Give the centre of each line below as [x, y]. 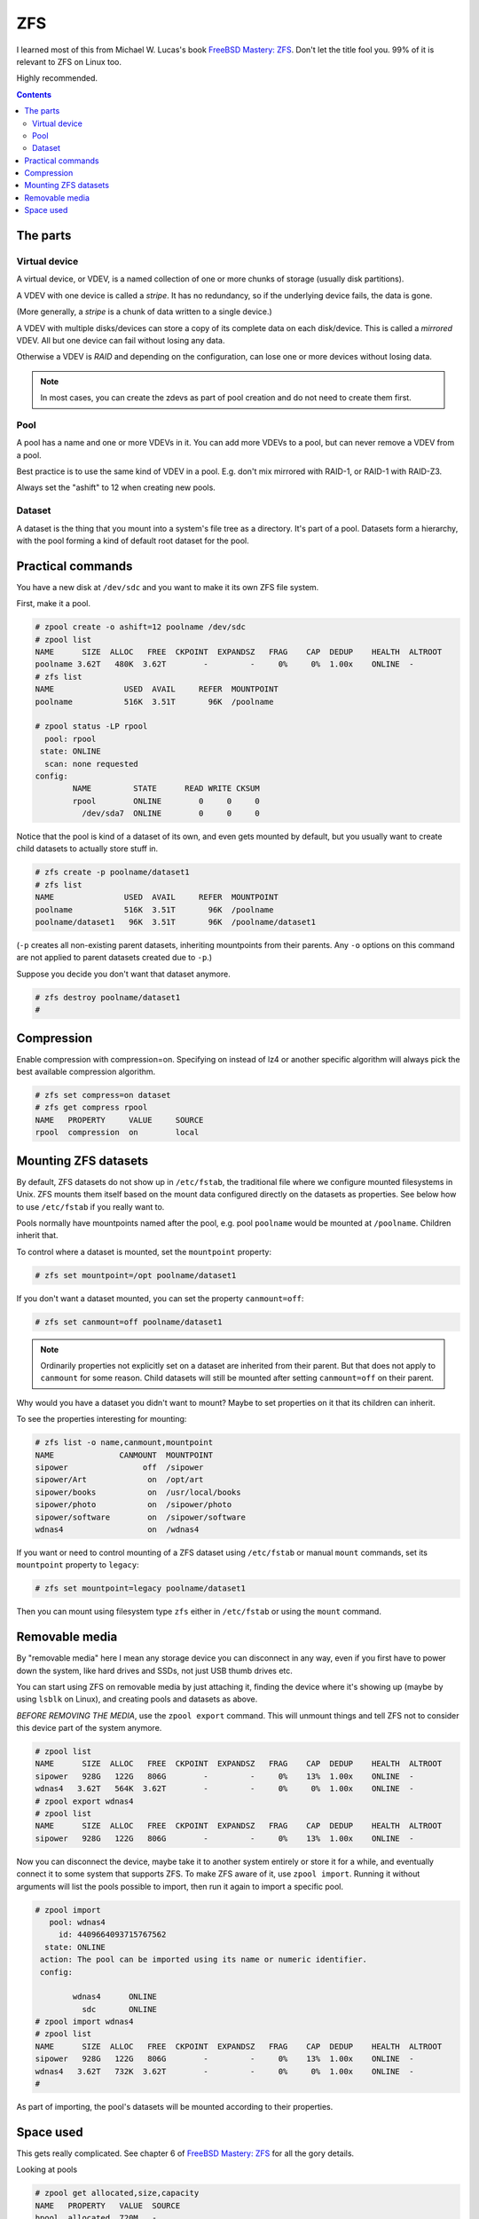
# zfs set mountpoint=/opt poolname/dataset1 [136, 1275]
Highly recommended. [57, 78]
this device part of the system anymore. [89, 1728]
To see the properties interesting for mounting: [102, 1419]
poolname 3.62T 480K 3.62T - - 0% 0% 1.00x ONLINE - [224, 664]
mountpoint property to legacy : [78, 1565]
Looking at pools [47, 2169]
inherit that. [37, 1236]
